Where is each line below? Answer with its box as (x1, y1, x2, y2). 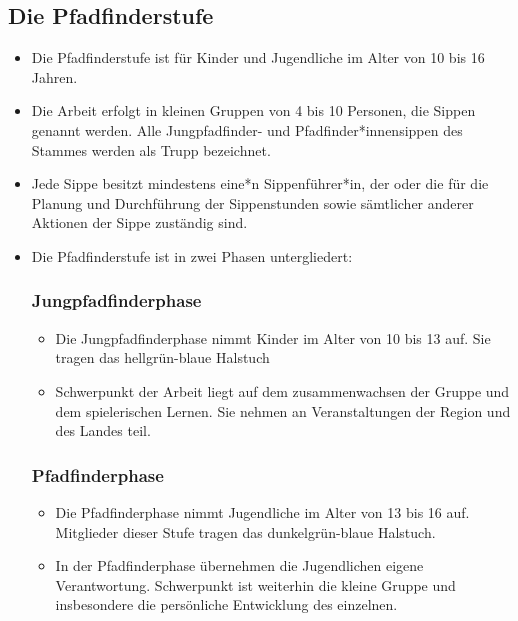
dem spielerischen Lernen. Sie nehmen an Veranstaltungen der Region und (55, 400, 511, 421)
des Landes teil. (55, 420, 151, 441)
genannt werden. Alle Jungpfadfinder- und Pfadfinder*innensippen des (31, 119, 463, 140)
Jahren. (31, 66, 78, 87)
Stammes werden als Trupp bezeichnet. (31, 139, 271, 160)
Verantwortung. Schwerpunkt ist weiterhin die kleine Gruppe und (55, 574, 456, 595)
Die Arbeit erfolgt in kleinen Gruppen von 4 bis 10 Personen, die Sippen (31, 100, 476, 121)
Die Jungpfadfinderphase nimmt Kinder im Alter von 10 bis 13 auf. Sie (55, 327, 491, 348)
